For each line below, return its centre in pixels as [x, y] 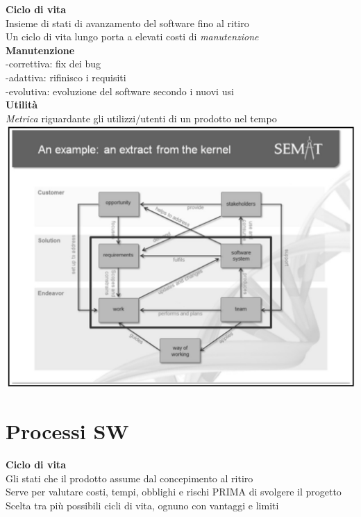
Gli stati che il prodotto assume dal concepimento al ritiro [129, 478]
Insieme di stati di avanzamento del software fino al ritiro [127, 23]
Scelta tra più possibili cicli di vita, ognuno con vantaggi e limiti [142, 505]
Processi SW [67, 431]
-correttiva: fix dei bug [53, 64]
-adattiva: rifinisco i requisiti [66, 77]
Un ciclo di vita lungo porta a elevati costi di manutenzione [132, 36]
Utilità [22, 105]
